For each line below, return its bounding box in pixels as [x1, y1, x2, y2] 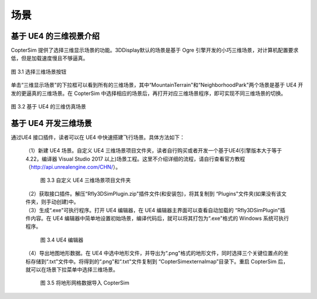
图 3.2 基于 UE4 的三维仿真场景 [11, 103, 86, 110]
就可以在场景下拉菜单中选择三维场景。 [25, 266, 119, 273]
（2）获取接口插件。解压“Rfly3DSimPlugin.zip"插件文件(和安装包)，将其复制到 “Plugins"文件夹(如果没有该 [25, 190, 282, 197]
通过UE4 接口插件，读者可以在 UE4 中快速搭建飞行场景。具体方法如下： [11, 134, 185, 141]
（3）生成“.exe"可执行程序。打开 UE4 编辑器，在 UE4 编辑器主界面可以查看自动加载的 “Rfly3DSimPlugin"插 [25, 206, 286, 213]
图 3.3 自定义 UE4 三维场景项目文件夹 [40, 176, 131, 184]
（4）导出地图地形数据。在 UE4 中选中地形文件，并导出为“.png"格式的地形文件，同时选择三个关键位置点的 [25, 250, 284, 257]
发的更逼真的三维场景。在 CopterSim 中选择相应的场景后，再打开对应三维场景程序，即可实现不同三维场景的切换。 [11, 90, 286, 97]
